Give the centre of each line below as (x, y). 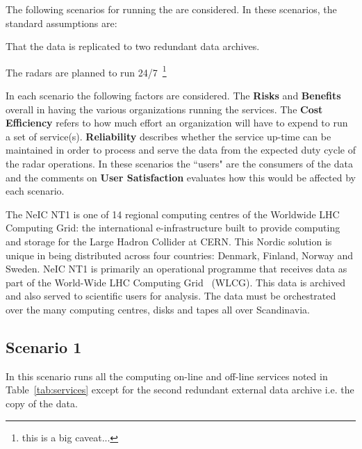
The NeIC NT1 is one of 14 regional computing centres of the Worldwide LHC (173, 214)
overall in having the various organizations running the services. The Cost (164, 109)
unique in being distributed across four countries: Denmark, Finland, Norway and (179, 255)
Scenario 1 (44, 346)
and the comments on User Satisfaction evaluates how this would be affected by (181, 177)
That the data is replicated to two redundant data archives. (133, 46)
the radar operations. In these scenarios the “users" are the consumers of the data (179, 163)
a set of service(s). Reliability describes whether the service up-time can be (168, 136)
